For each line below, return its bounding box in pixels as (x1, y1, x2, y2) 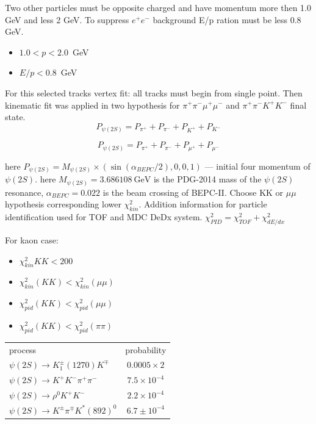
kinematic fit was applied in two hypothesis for (5, 98, 180, 111)
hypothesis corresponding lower (5, 198, 121, 210)
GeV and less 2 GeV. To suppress (5, 13, 129, 26)
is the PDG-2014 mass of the (153, 173, 262, 185)
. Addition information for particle (138, 198, 267, 210)
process (9, 343, 37, 356)
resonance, (5, 185, 44, 198)
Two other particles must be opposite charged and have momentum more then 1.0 (5, 1, 312, 13)
